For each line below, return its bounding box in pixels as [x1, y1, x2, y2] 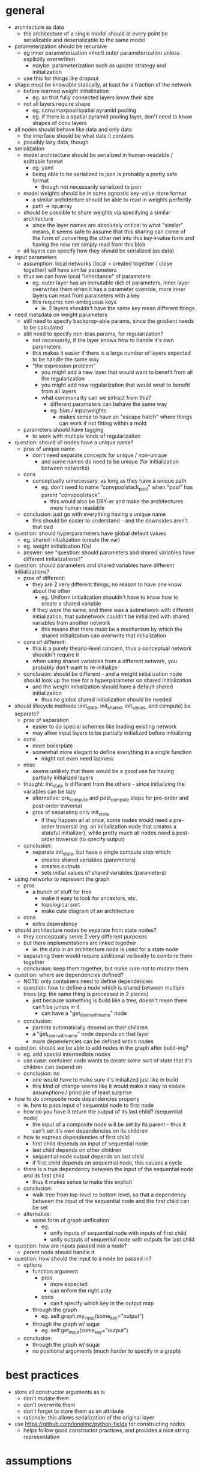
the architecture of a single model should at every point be [23, 29, 169, 37]
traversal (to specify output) [56, 835, 125, 842]
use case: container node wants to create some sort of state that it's [23, 1057, 193, 1064]
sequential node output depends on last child [32, 1153, 145, 1160]
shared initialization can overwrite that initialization [41, 632, 166, 639]
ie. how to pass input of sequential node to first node [23, 1101, 154, 1109]
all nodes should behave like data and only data [14, 126, 133, 133]
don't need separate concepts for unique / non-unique [32, 452, 167, 459]
